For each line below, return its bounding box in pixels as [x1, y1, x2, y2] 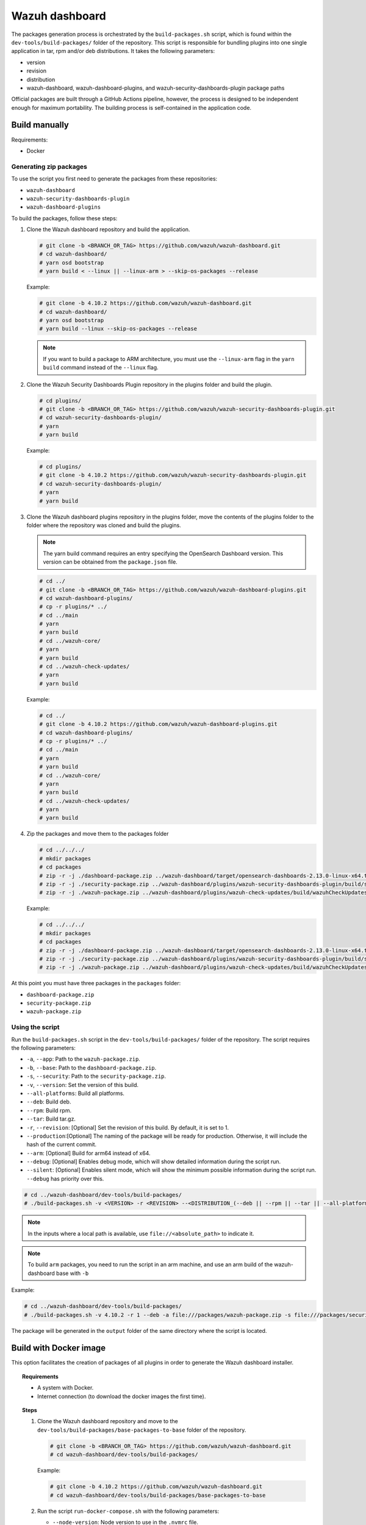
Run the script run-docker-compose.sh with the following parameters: [37, 1507, 220, 1515]
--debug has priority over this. [26, 1175, 104, 1182]
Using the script [11, 1023, 60, 1032]
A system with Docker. [37, 1384, 94, 1391]
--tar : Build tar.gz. [26, 1115, 76, 1122]
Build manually [11, 120, 70, 131]
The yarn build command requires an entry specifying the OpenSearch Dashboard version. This [43, 550, 284, 557]
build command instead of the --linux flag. [43, 364, 159, 371]
